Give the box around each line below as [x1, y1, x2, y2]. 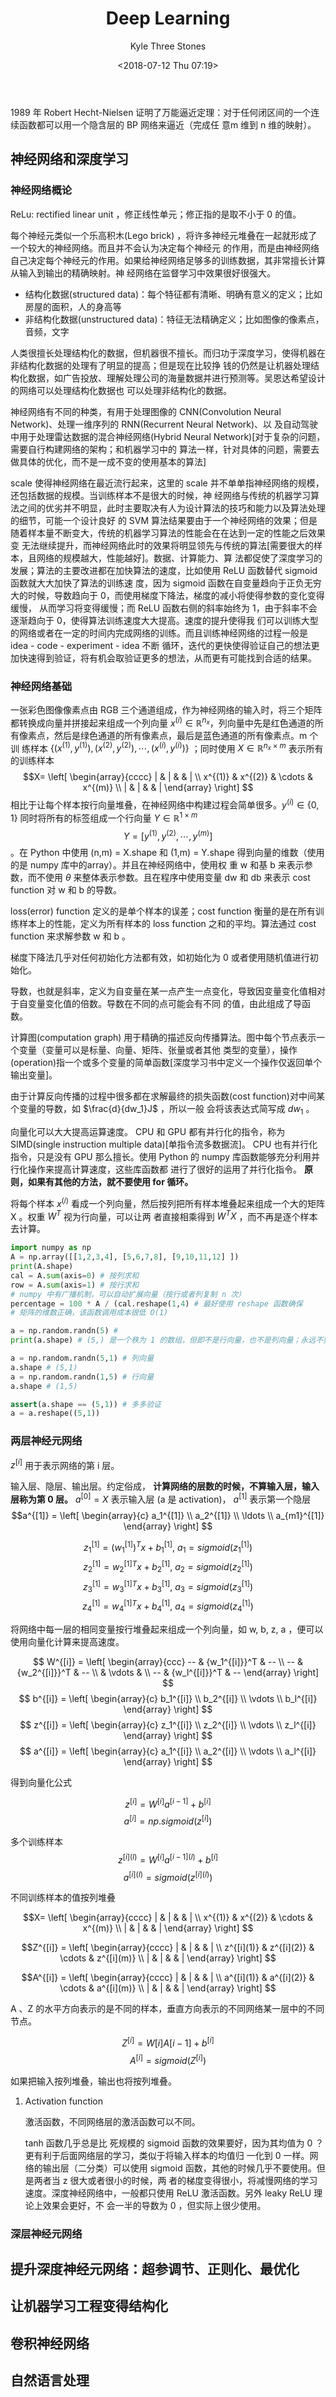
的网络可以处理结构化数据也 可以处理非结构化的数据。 [10, 384, 232, 396]
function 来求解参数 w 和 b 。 [10, 930, 132, 942]
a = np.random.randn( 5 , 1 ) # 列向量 [10, 1353, 155, 1364]
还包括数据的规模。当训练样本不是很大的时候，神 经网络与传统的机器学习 [10, 489, 311, 501]
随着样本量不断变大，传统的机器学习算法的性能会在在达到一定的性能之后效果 [10, 527, 326, 539]
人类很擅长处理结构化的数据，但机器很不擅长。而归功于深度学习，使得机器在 [10, 347, 326, 359]
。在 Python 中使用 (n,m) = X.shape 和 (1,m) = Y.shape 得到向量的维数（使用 [10, 847, 325, 859]
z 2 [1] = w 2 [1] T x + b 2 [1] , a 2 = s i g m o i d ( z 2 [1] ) [83, 1559, 253, 1575]
